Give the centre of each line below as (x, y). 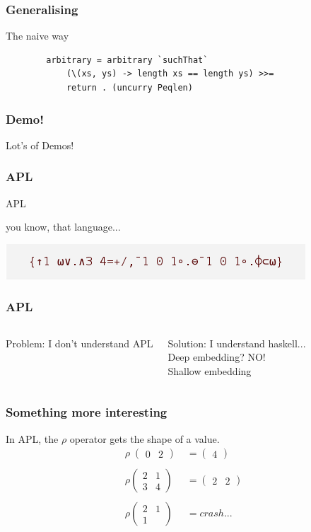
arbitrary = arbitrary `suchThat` (127, 60)
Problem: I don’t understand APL (80, 343)
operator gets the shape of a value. (145, 438)
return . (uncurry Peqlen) (129, 88)
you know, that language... (63, 227)
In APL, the (32, 438)
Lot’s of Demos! (40, 145)
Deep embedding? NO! (217, 357)
